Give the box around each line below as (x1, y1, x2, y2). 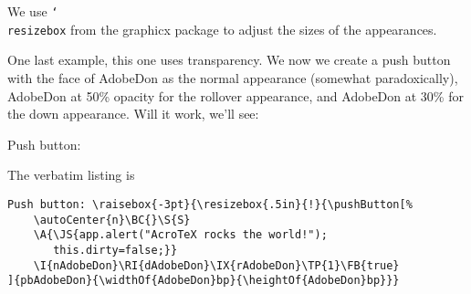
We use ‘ (7, 2, 58, 20)
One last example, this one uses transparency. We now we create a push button (7, 50, 451, 69)
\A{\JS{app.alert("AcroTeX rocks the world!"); (33, 228, 328, 242)
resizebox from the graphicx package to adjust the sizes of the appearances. (7, 19, 437, 38)
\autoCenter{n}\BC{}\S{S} (33, 213, 191, 226)
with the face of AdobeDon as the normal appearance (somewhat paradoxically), (7, 68, 458, 87)
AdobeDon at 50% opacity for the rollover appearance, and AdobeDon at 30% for (7, 86, 464, 105)
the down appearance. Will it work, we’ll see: (7, 104, 259, 123)
